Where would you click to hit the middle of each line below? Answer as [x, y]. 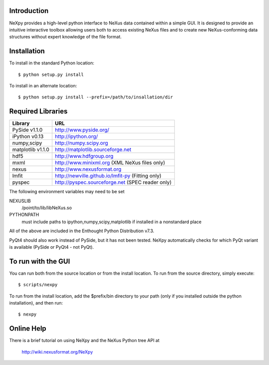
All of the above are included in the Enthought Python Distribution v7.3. [82, 231]
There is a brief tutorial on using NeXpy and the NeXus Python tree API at [84, 341]
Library [21, 123]
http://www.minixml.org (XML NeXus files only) [110, 163]
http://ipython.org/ [76, 136]
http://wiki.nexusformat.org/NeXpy [57, 352]
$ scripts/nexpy [38, 285]
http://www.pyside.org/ [82, 130]
